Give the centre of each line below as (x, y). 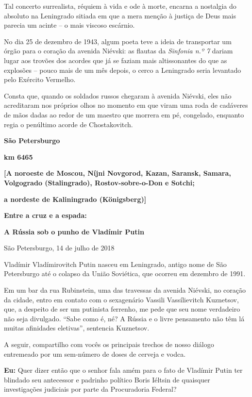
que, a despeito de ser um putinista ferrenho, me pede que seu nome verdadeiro (122, 309)
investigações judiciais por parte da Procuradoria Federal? (90, 389)
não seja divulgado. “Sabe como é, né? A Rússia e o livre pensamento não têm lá (124, 318)
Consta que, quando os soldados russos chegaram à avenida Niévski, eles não (118, 95)
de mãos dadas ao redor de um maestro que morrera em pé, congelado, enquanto (124, 114)
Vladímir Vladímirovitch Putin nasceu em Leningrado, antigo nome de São (115, 264)
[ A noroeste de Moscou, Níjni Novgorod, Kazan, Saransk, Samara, (118, 173)
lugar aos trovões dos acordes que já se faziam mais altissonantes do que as (116, 60)
